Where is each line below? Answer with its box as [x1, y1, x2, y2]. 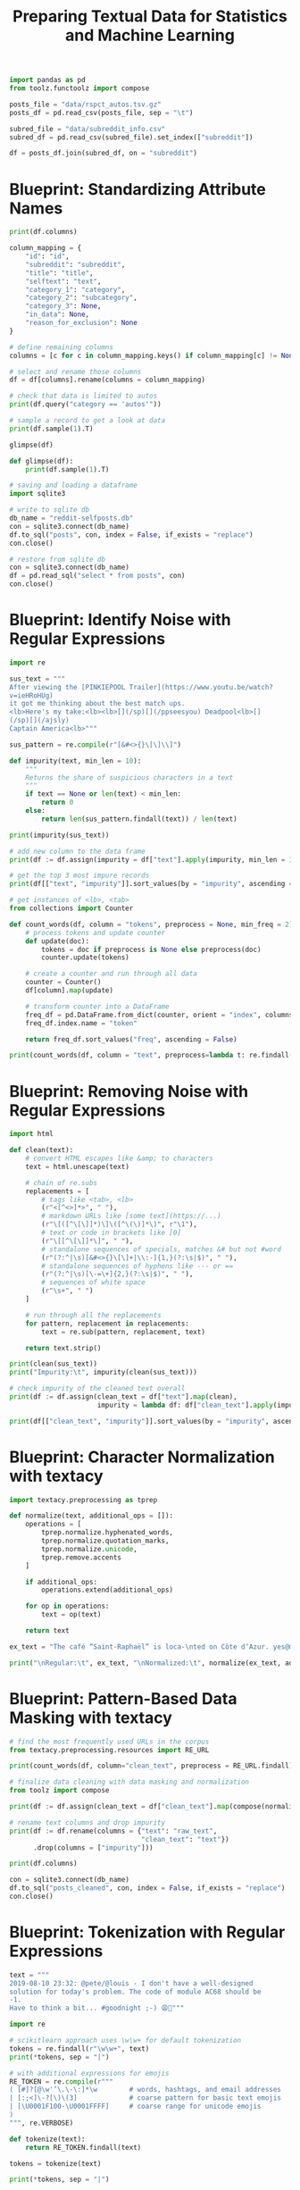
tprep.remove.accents [41, 1552, 122, 1562]
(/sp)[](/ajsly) [9, 716, 70, 725]
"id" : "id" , [25, 252, 70, 261]
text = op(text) [41, 1610, 102, 1619]
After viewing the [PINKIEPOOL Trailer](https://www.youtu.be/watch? [9, 682, 274, 691]
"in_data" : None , [25, 310, 90, 319]
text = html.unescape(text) [25, 1162, 129, 1171]
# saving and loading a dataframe [9, 481, 138, 490]
